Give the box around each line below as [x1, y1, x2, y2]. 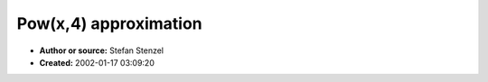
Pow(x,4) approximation [16, 14, 202, 33]
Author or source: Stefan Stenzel [39, 45, 164, 56]
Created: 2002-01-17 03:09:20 [39, 57, 155, 68]
